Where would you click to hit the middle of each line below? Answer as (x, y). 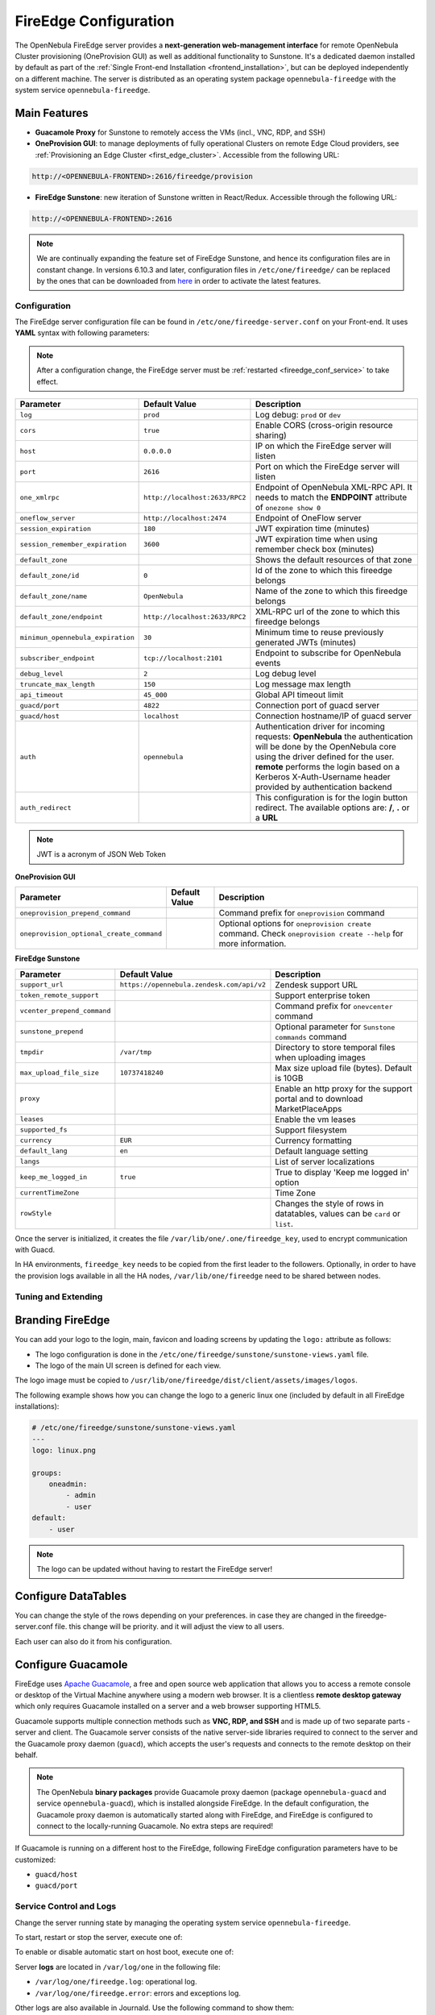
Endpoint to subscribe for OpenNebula (328, 653)
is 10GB (289, 1078)
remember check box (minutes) (315, 549)
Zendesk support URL (317, 985)
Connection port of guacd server (317, 705)
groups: (47, 1473)
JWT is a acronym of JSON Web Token (101, 854)
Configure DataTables (71, 1596)
